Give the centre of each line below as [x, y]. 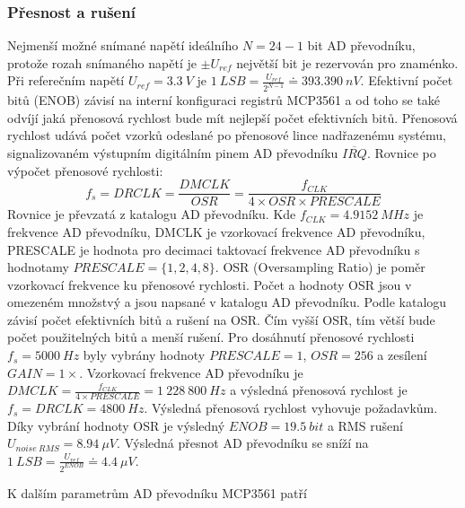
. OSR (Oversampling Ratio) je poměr [320, 267]
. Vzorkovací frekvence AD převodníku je [191, 372]
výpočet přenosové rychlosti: [85, 170]
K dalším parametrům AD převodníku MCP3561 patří [157, 492]
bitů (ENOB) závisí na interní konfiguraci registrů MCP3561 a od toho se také [224, 100]
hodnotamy [38, 267]
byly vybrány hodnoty [144, 355]
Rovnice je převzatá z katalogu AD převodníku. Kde [152, 214]
